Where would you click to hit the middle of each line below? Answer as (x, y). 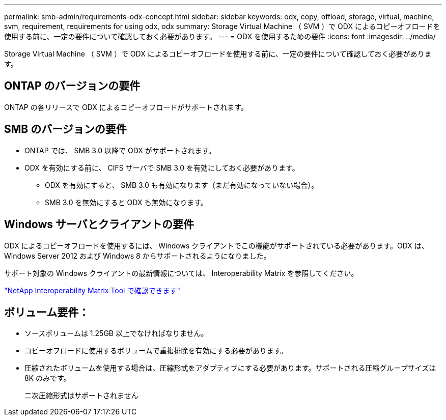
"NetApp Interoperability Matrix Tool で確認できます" (92, 290)
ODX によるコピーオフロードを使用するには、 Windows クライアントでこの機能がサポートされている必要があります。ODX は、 (216, 245)
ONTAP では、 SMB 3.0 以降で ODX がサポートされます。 (120, 150)
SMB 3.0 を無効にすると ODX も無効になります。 (127, 202)
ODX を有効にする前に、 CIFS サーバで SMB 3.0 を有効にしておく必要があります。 (162, 167)
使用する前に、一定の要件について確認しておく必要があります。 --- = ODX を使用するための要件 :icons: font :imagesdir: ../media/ (220, 36)
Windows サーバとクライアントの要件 (99, 225)
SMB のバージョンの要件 (65, 129)
